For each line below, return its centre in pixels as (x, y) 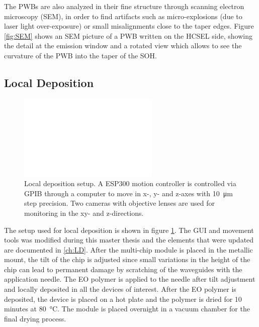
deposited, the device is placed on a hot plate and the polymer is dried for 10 (123, 299)
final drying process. (35, 318)
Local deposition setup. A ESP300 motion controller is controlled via (130, 183)
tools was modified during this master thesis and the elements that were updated (129, 240)
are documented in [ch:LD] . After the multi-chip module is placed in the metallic (128, 249)
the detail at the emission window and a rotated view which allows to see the (123, 46)
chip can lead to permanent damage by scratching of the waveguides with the (123, 269)
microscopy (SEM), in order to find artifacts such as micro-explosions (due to (123, 16)
